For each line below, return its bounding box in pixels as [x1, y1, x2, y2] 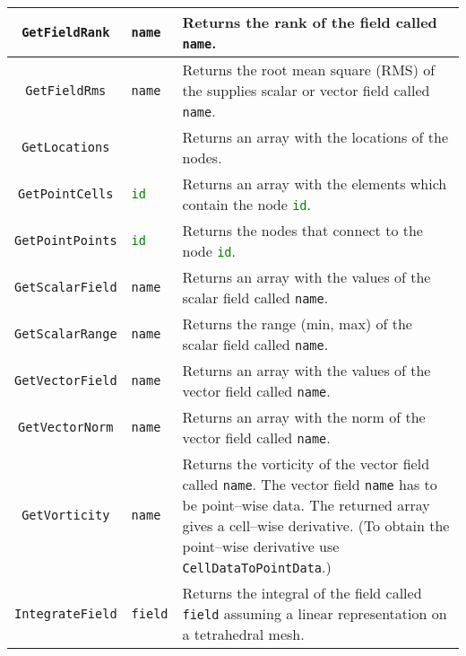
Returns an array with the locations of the [182, 127, 449, 147]
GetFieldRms [25, 83, 107, 98]
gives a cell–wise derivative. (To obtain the [182, 515, 450, 536]
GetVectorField [14, 373, 117, 388]
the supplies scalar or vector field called [182, 80, 430, 101]
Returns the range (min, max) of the [182, 313, 412, 334]
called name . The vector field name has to [182, 474, 437, 494]
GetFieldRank [22, 25, 110, 39]
